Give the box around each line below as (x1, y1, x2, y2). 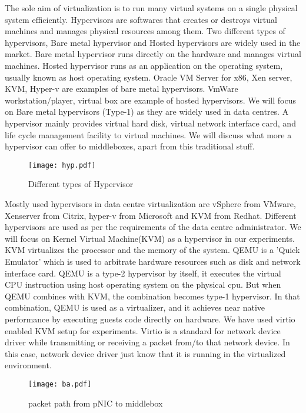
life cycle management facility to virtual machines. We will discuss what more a (5, 128, 292, 141)
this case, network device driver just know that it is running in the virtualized (5, 347, 286, 359)
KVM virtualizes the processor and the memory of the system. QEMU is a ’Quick (5, 244, 300, 256)
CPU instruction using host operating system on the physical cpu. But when (5, 278, 281, 291)
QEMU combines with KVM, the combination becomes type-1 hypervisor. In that (5, 289, 300, 302)
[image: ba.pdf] (28, 379, 92, 388)
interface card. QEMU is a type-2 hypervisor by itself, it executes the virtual (5, 267, 281, 279)
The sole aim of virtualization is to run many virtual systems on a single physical (5, 2, 298, 14)
